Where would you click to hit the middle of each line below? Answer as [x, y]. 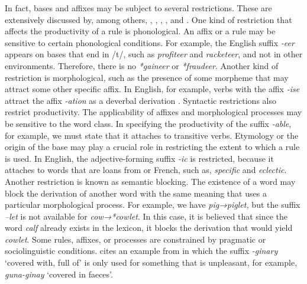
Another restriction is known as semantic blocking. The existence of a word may [150, 181]
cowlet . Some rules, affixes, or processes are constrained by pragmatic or [135, 239]
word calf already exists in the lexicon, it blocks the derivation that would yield [149, 228]
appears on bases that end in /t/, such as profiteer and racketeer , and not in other [154, 54]
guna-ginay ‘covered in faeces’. [59, 274]
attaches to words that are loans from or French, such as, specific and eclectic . [146, 170]
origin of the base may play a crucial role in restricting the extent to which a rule [152, 147]
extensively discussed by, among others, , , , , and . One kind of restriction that [148, 19]
